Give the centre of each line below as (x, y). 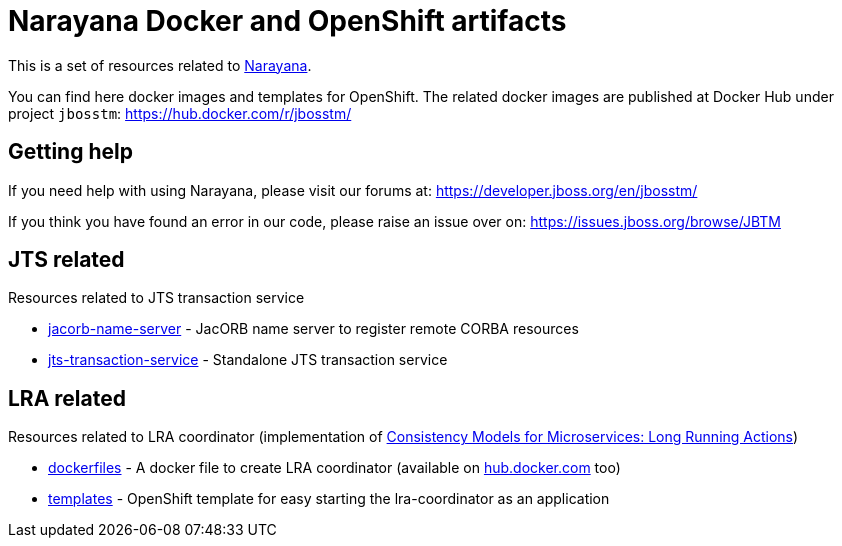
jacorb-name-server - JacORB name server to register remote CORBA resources (313, 329)
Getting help (70, 152)
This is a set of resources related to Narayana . (160, 65)
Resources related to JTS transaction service (156, 298)
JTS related (66, 260)
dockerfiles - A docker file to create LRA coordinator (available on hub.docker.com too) (334, 468)
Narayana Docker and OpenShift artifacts (287, 21)
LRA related (67, 398)
